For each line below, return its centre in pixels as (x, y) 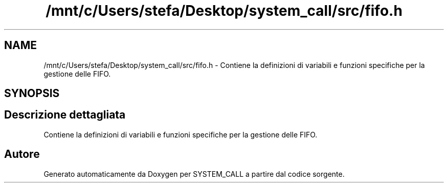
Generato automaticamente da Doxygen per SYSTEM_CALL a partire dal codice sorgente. (194, 174)
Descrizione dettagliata (65, 115)
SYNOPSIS (32, 93)
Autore (22, 154)
